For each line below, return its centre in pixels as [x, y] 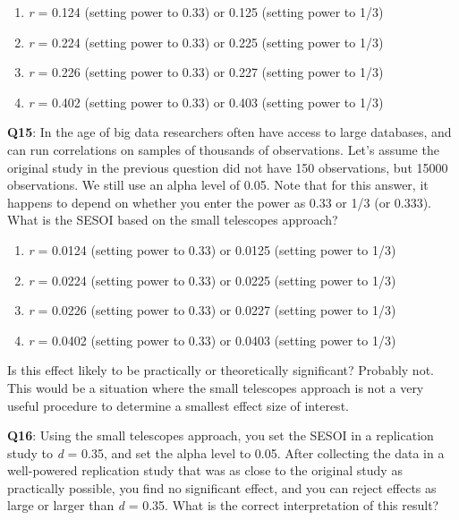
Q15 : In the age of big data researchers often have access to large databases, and [229, 132]
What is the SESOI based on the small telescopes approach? [173, 220]
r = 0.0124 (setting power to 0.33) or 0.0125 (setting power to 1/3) [212, 249]
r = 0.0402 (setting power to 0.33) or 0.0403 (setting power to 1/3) [212, 340]
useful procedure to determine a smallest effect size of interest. [178, 405]
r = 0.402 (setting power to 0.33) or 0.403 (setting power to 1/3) [206, 102]
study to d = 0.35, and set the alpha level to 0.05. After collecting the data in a [226, 452]
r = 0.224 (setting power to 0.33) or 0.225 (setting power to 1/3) [206, 42]
